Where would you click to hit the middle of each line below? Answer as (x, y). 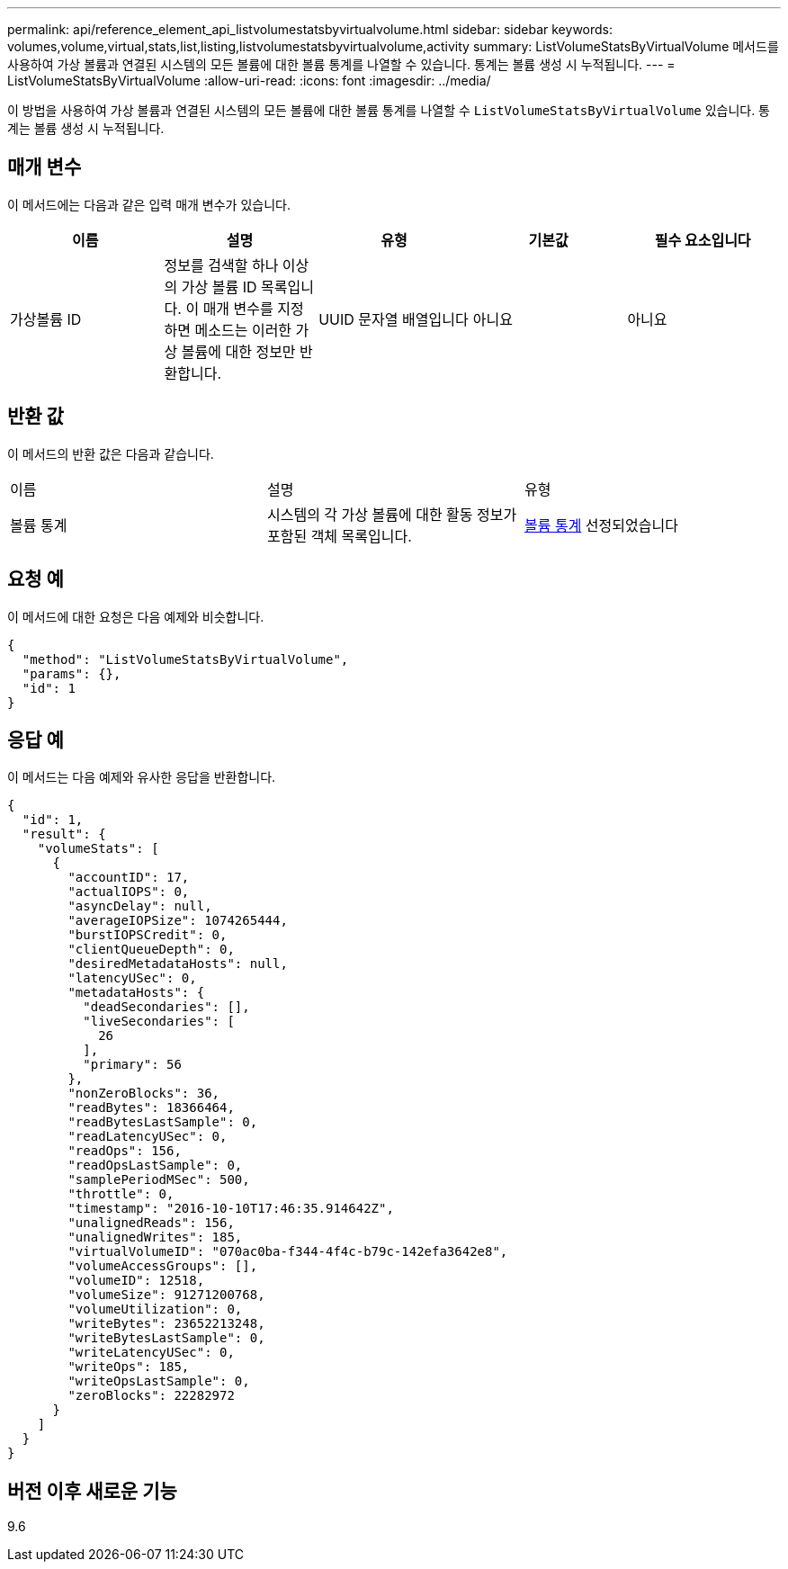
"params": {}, (72, 673)
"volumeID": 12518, (136, 1281)
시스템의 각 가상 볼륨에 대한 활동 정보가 (392, 514)
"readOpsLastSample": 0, (155, 1166)
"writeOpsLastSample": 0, (159, 1381)
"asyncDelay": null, (140, 906)
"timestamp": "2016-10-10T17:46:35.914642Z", (231, 1209)
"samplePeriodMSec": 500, (159, 1180)
